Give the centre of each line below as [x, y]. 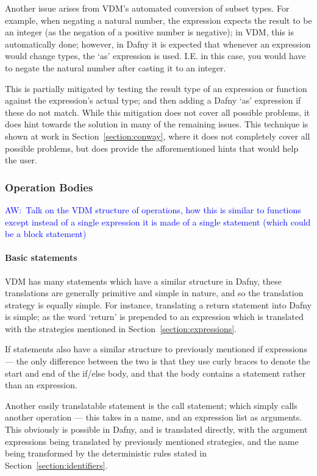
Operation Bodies [49, 187]
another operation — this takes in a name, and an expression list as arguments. [154, 417]
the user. [21, 160]
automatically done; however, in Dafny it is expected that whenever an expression [158, 44]
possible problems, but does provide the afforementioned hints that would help [152, 148]
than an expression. [41, 385]
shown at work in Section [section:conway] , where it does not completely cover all [158, 136]
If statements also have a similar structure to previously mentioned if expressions [156, 349]
